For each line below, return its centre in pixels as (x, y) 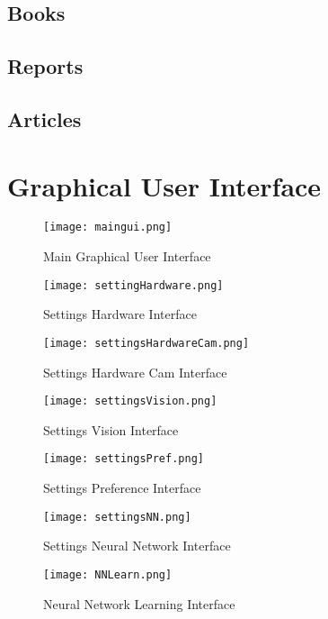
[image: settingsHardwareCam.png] (146, 343)
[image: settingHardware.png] (133, 285)
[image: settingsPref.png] (124, 459)
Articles (44, 118)
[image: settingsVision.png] (130, 401)
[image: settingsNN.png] (117, 517)
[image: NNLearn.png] (108, 574)
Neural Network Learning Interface (139, 603)
